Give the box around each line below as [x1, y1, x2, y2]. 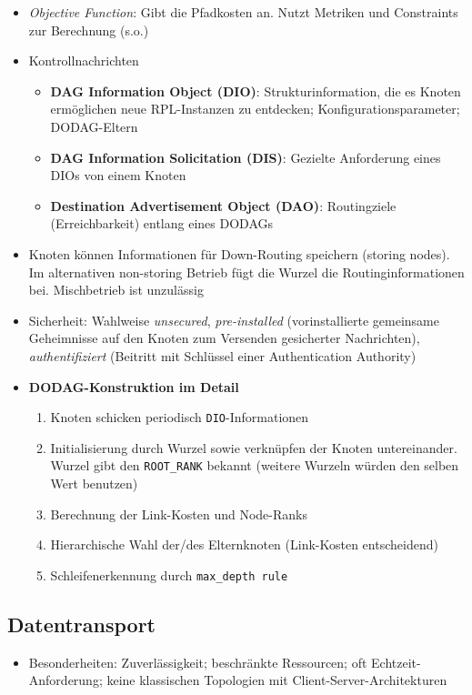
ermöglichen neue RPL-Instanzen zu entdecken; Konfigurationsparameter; [50, 99, 460, 118]
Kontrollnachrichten [28, 51, 139, 70]
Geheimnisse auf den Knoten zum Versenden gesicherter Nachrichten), [28, 328, 420, 347]
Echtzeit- [371, 652, 421, 671]
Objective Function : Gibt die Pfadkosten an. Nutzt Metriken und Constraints [28, 3, 458, 21]
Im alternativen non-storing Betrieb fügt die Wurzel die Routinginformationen [28, 262, 465, 281]
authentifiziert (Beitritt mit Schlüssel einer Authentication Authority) [28, 346, 417, 365]
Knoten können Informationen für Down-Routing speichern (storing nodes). [28, 244, 450, 263]
